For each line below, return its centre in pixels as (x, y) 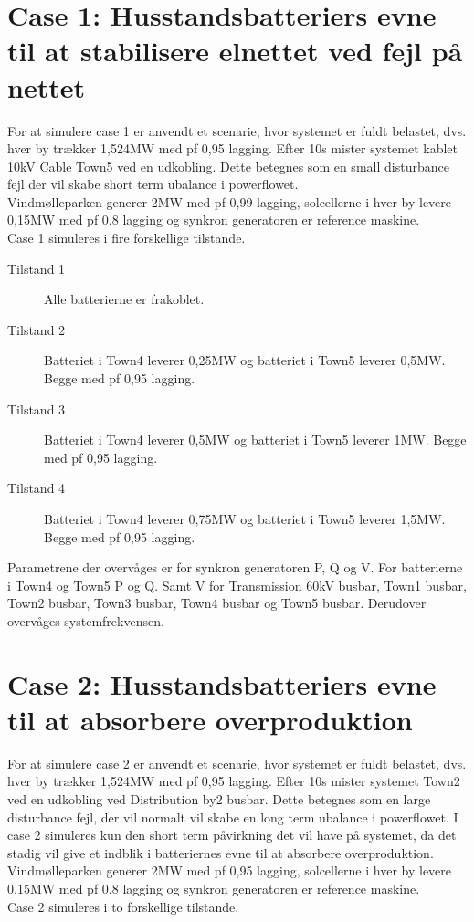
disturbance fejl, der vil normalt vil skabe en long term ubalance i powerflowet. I (233, 817)
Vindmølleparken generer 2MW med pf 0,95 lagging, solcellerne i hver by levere (230, 870)
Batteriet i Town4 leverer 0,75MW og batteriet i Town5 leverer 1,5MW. (245, 519)
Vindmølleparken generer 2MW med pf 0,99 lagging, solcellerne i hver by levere (230, 201)
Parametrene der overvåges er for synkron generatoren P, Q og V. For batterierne (235, 567)
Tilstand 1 (37, 268)
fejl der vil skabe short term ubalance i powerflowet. (153, 184)
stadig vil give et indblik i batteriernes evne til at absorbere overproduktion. (221, 852)
